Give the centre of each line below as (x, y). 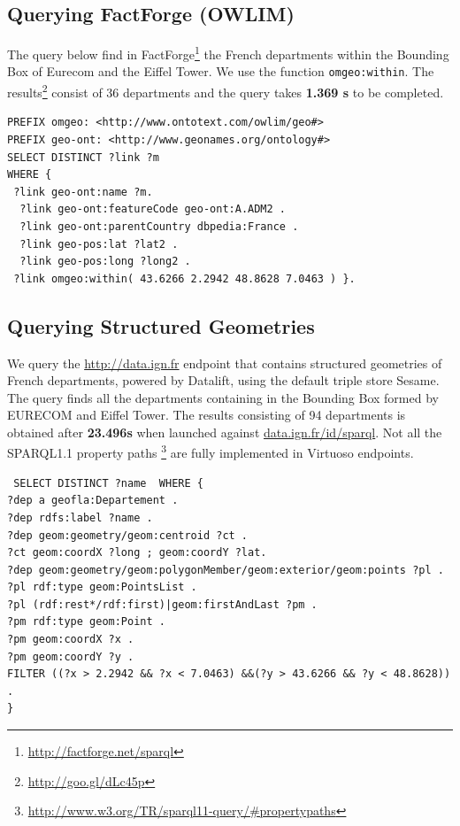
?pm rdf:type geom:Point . (86, 622)
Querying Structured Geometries (161, 325)
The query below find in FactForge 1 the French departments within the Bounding (228, 53)
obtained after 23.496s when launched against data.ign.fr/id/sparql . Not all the (225, 432)
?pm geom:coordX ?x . (71, 640)
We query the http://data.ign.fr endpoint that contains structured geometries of (225, 363)
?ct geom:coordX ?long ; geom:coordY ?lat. (137, 553)
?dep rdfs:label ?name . (80, 517)
